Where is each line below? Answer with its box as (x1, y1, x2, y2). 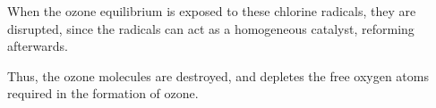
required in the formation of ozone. (7, 84, 199, 103)
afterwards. (7, 37, 68, 55)
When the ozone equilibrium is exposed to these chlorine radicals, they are (7, 2, 416, 20)
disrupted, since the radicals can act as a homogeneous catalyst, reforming (7, 19, 415, 37)
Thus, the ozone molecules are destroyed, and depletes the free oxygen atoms (7, 66, 429, 85)
